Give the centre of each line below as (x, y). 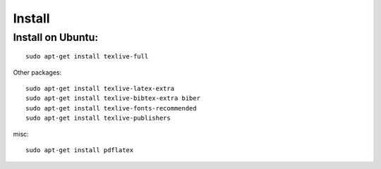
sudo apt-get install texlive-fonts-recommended (111, 108)
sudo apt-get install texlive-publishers (98, 118)
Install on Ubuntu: (56, 37)
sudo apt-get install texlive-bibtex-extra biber (113, 98)
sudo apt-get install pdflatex (80, 150)
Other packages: (37, 72)
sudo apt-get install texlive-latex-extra (100, 88)
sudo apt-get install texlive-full (87, 57)
